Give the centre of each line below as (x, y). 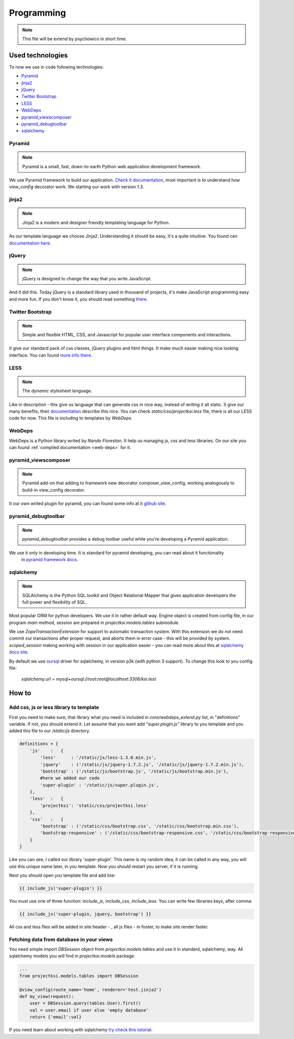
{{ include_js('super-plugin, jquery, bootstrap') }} (85, 914)
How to (20, 693)
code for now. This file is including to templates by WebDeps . (71, 418)
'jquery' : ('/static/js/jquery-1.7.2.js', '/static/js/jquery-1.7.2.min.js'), (142, 764)
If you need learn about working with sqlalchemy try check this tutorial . (81, 1030)
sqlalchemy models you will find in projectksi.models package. (72, 956)
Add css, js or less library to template (54, 707)
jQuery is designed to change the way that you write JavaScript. (87, 278)
